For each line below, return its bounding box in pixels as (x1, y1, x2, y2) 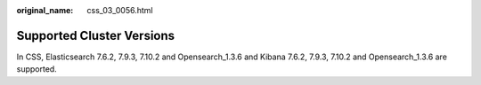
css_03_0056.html (86, 5, 153, 15)
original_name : (16, 5, 74, 15)
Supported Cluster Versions (16, 27, 175, 43)
